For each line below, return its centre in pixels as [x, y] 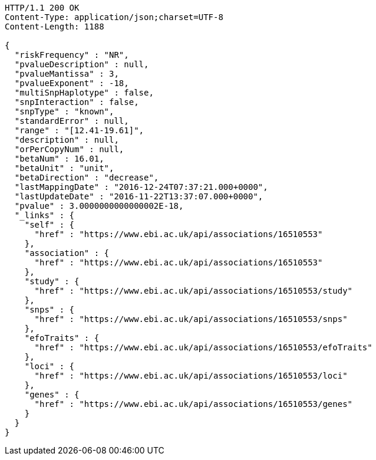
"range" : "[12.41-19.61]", [79, 130]
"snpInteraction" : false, [77, 102]
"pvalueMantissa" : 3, [67, 74]
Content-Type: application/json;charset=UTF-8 [114, 17]
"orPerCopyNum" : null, [69, 149]
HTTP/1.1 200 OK [42, 8]
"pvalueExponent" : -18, [72, 83]
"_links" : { [44, 215]
